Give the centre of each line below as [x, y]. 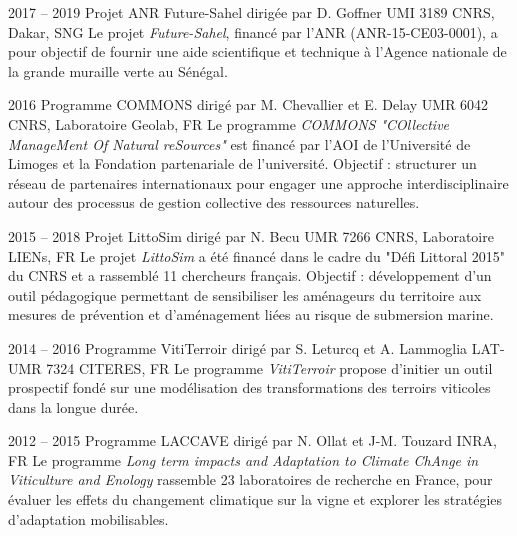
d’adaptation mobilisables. [88, 518]
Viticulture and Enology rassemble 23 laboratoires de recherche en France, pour [250, 479]
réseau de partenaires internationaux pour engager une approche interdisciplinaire [258, 182]
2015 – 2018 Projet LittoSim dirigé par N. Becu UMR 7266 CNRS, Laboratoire [251, 235]
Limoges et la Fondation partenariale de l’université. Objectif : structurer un [242, 163]
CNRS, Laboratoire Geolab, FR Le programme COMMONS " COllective [229, 123]
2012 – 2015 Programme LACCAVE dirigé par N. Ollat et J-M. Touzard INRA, [252, 440]
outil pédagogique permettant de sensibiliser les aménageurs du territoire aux [245, 294]
